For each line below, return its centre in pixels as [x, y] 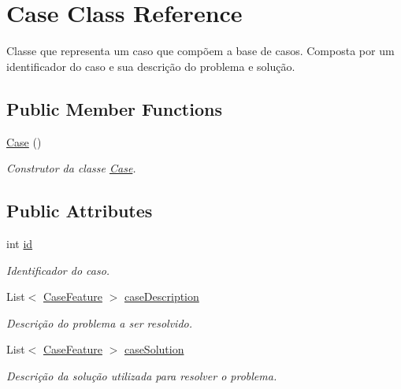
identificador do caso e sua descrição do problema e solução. [151, 66]
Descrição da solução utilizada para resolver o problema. [142, 375]
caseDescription [162, 296]
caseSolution [154, 349]
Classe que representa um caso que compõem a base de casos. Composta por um [200, 51]
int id [20, 243]
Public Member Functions [114, 108]
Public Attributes [80, 211]
